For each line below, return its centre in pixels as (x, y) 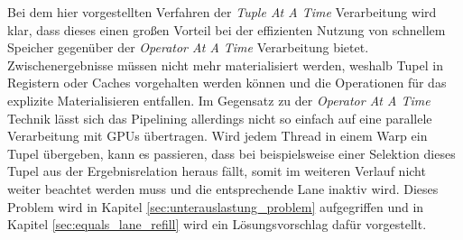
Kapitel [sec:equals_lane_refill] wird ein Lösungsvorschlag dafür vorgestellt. (217, 224)
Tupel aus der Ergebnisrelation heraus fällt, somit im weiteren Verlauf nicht (217, 171)
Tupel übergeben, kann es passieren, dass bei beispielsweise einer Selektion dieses (231, 153)
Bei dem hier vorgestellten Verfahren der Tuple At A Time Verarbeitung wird (222, 12)
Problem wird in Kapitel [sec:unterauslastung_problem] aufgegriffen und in (216, 206)
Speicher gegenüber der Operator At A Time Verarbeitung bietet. (188, 47)
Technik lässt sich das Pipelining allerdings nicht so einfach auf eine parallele (220, 118)
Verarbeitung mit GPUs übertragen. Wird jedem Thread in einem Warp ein (218, 136)
